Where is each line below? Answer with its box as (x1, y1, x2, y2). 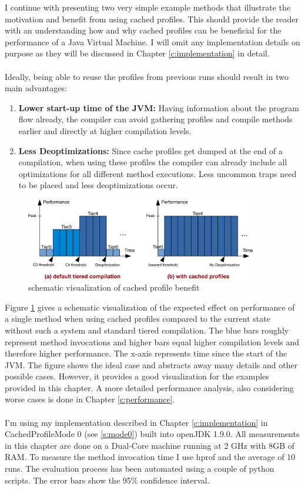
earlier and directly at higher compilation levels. (18, 124, 192, 136)
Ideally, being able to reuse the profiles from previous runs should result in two (5, 70, 289, 82)
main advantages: (5, 82, 67, 94)
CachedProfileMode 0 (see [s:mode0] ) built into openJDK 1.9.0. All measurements (5, 428, 300, 440)
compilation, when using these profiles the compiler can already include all (18, 156, 287, 168)
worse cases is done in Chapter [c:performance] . (5, 393, 175, 405)
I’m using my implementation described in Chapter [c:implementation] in (5, 416, 268, 428)
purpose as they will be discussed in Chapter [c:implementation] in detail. (5, 47, 270, 59)
